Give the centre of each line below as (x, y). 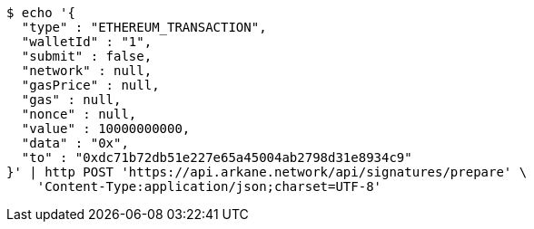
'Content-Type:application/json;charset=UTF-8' (209, 186)
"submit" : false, (87, 56)
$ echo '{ (41, 13)
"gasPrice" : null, (90, 85)
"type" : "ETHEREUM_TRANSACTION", (144, 27)
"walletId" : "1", (87, 42)
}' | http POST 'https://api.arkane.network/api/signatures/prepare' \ (267, 172)
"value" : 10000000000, (106, 129)
